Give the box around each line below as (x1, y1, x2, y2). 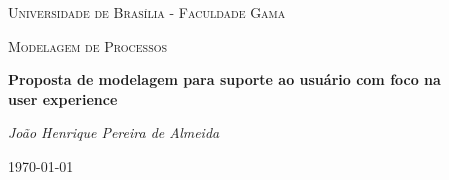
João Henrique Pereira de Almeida (8, 122, 220, 143)
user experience (8, 88, 118, 109)
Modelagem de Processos (8, 35, 168, 56)
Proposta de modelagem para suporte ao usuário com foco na (8, 69, 441, 90)
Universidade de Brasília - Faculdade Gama (8, 2, 286, 22)
